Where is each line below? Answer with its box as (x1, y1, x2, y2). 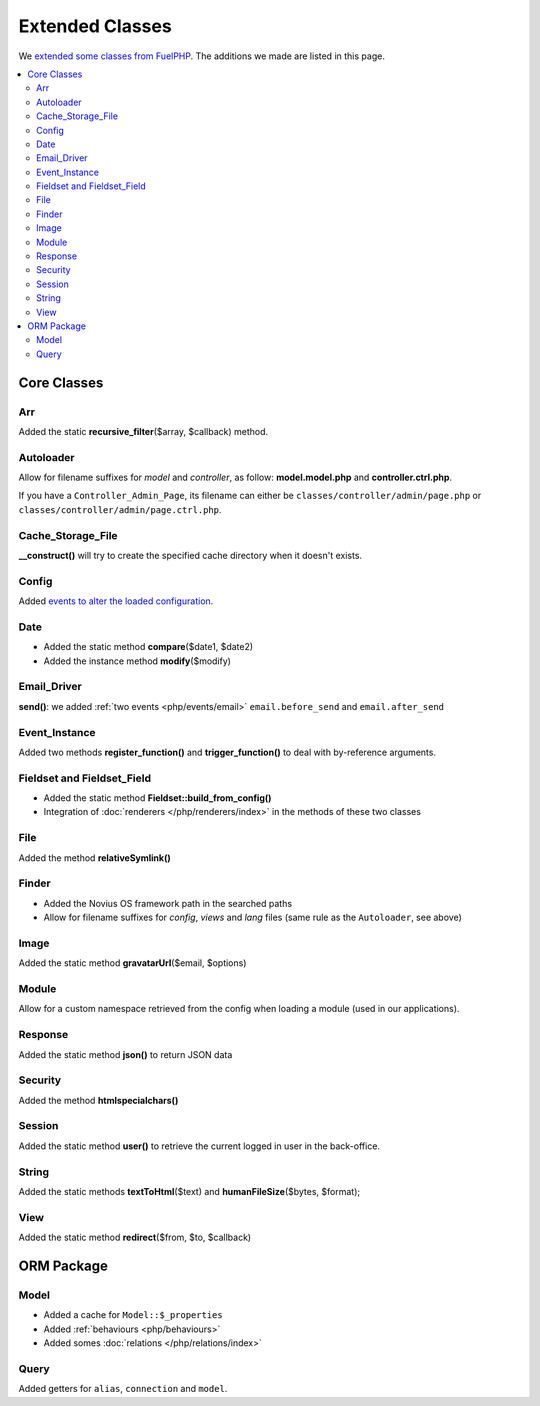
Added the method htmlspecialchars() (18, 1094, 179, 1106)
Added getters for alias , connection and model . (18, 1383, 228, 1395)
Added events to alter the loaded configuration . (18, 595, 214, 607)
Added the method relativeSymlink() (18, 851, 171, 864)
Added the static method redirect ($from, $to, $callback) (18, 1231, 252, 1244)
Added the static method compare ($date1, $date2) (43, 641, 254, 653)
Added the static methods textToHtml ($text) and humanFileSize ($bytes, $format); (18, 1185, 360, 1197)
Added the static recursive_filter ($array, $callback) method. (18, 425, 269, 437)
